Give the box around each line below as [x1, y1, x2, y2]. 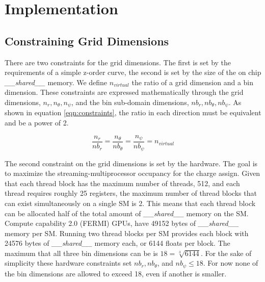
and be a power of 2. [5, 117, 69, 127]
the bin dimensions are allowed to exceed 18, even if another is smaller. [5, 268, 227, 278]
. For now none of [203, 258, 258, 268]
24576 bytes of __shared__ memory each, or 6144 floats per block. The [5, 238, 230, 248]
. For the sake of [200, 247, 252, 258]
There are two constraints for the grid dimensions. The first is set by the [5, 57, 231, 67]
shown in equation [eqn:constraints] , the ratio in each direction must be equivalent [5, 107, 261, 118]
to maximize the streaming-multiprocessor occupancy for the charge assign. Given [5, 168, 260, 178]
